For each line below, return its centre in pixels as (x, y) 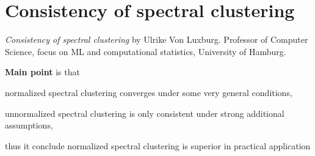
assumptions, (29, 125)
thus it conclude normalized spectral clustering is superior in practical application (158, 145)
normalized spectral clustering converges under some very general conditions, (149, 92)
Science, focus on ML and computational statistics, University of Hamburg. (146, 51)
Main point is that (42, 72)
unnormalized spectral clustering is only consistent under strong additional (145, 113)
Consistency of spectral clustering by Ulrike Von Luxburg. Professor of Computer (157, 39)
